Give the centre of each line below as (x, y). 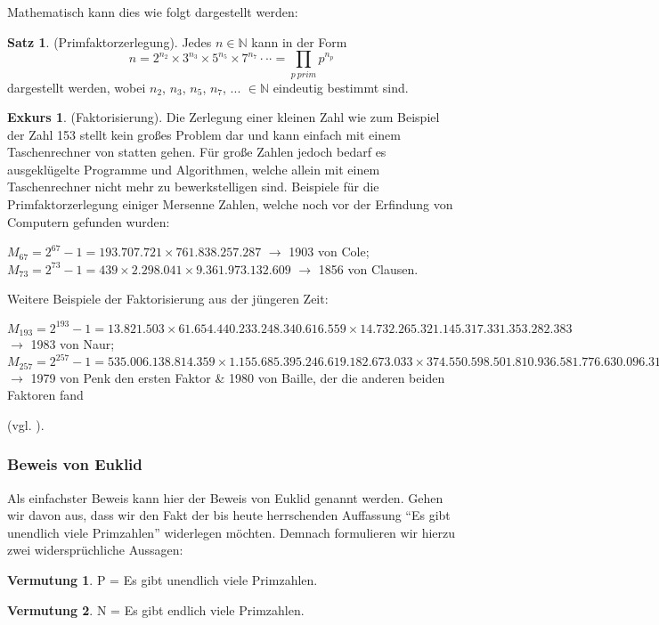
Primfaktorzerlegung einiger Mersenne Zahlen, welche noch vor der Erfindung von (230, 204)
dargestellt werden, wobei (77, 87)
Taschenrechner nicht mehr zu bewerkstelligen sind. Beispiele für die (193, 187)
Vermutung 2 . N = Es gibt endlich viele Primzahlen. (156, 609)
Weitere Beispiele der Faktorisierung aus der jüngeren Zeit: (168, 299)
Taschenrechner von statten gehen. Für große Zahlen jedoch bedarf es (197, 152)
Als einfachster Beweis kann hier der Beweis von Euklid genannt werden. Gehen (225, 497)
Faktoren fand (45, 395)
